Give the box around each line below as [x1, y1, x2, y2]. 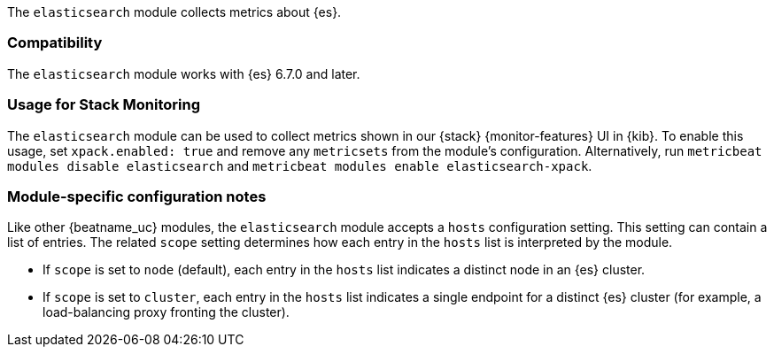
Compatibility [7, 34, 103, 52]
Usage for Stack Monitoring [7, 96, 201, 114]
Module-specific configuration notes [7, 187, 267, 205]
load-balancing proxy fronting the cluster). [43, 304, 290, 320]
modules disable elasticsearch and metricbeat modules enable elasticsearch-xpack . [7, 158, 592, 173]
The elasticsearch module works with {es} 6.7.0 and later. [7, 65, 360, 81]
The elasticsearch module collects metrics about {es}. [7, 4, 342, 19]
